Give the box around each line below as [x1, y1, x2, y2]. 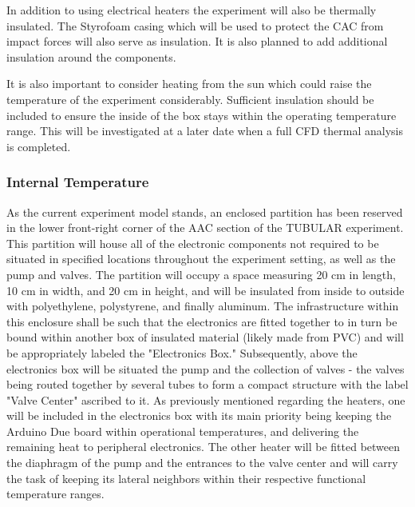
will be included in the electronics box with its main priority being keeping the [6, 407, 392, 424]
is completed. [6, 138, 71, 154]
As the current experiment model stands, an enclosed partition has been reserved [6, 203, 403, 220]
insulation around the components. [6, 48, 176, 65]
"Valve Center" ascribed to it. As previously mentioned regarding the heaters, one [6, 391, 405, 408]
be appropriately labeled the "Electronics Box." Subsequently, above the [6, 344, 358, 361]
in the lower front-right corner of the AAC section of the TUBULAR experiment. [6, 219, 404, 236]
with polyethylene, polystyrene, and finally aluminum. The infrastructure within [6, 297, 399, 314]
